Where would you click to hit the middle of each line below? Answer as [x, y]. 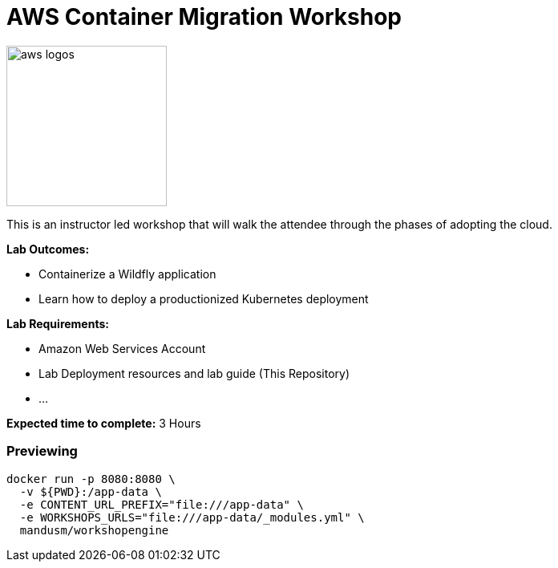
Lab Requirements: [58, 323]
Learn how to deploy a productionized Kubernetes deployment [204, 298]
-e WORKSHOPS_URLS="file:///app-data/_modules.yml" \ [192, 517]
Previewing [42, 451]
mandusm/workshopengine [94, 530]
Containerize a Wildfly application [127, 274]
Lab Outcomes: [48, 249]
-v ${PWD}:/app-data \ [91, 491]
